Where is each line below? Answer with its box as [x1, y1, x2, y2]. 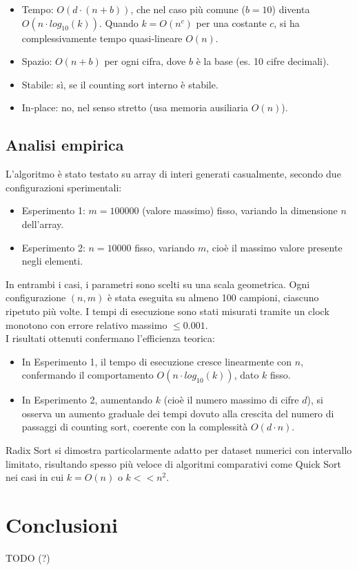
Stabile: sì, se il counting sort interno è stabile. [21, 77, 218, 91]
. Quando [99, 15, 139, 30]
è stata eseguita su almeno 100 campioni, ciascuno [107, 290, 319, 305]
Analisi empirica [6, 134, 124, 155]
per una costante [196, 15, 267, 30]
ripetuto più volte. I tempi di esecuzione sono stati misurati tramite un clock [6, 303, 329, 318]
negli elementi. [21, 254, 83, 268]
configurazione [6, 290, 66, 305]
